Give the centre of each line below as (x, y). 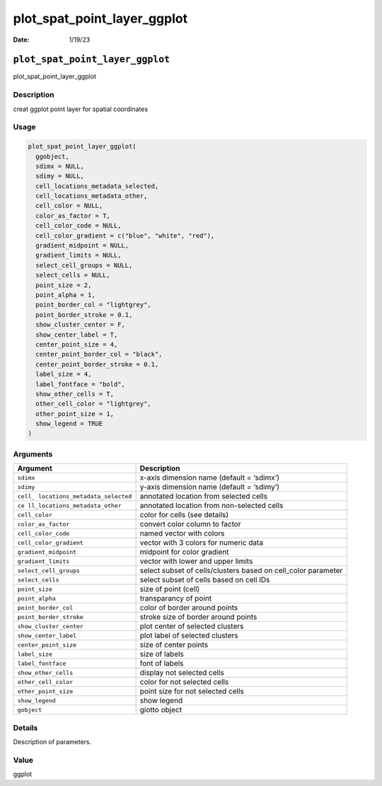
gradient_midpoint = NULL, (82, 245)
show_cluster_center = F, (80, 325)
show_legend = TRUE (69, 424)
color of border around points (189, 608)
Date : (21, 40)
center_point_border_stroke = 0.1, (97, 364)
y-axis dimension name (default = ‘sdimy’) (209, 487)
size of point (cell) (170, 589)
